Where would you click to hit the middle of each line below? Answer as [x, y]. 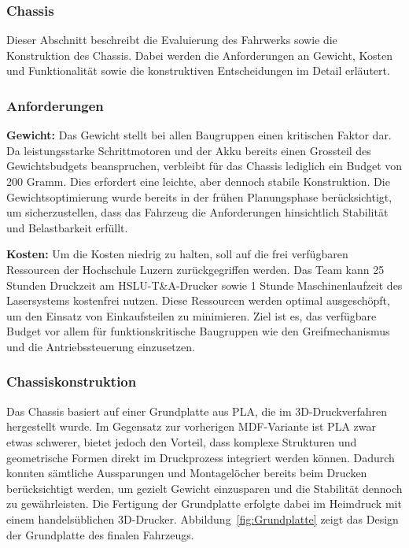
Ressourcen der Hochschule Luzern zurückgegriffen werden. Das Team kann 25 [195, 269]
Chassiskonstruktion [72, 381]
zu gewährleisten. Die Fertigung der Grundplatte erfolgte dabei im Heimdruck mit [204, 504]
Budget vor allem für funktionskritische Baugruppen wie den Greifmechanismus [198, 331]
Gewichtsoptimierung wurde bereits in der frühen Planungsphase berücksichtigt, [199, 196]
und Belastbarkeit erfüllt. [67, 227]
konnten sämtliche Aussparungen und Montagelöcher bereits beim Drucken [187, 473]
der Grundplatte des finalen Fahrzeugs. [100, 534]
